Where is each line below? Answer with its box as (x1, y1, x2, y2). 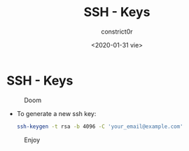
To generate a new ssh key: (16, 109, 97, 117)
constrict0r (100, 27, 134, 36)
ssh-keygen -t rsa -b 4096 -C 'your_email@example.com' (16, 123, 183, 130)
